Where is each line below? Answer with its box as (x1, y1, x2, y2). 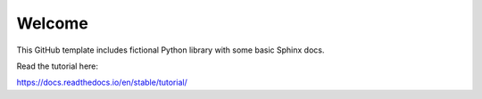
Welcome (16, 13, 88, 33)
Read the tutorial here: (16, 61, 98, 71)
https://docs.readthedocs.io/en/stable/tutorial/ (16, 77, 187, 88)
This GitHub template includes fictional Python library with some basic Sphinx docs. (16, 45, 325, 55)
